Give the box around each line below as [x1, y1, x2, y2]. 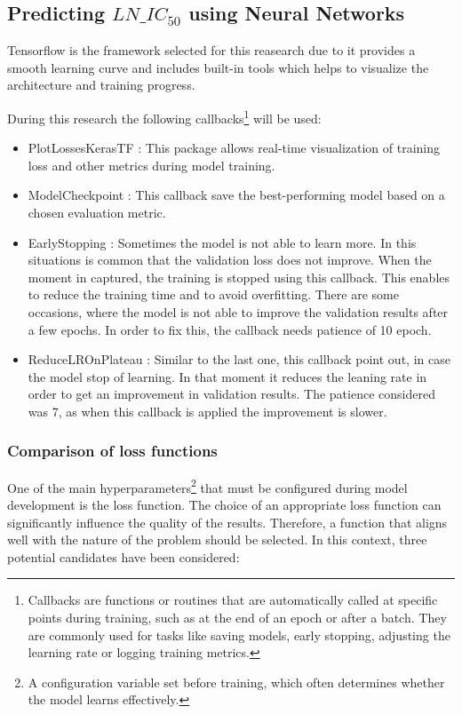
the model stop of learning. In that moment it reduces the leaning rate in [28, 367, 427, 385]
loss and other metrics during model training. [28, 155, 275, 174]
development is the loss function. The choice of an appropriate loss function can [7, 496, 442, 514]
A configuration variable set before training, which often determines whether [28, 672, 445, 691]
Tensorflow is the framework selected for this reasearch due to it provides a [7, 41, 416, 59]
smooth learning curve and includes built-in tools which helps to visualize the [7, 58, 429, 76]
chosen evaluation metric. [28, 203, 166, 222]
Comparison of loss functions [7, 440, 218, 462]
